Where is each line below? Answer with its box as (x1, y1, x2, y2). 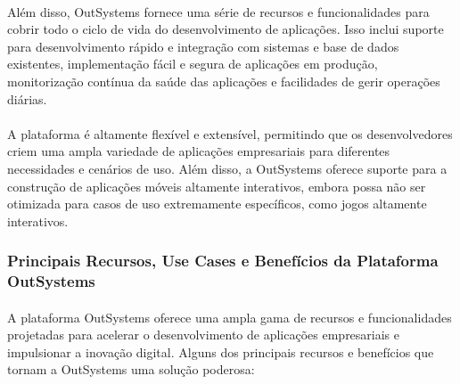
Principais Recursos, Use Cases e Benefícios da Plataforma (7, 249, 439, 272)
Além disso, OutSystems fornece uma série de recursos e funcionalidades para (7, 2, 430, 20)
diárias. (7, 89, 47, 108)
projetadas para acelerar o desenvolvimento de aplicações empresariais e (7, 325, 400, 344)
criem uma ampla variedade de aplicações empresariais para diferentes (7, 142, 390, 160)
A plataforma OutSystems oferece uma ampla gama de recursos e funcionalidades (7, 307, 452, 326)
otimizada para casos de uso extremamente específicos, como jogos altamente (7, 194, 427, 213)
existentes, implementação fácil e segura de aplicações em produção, (7, 54, 378, 73)
